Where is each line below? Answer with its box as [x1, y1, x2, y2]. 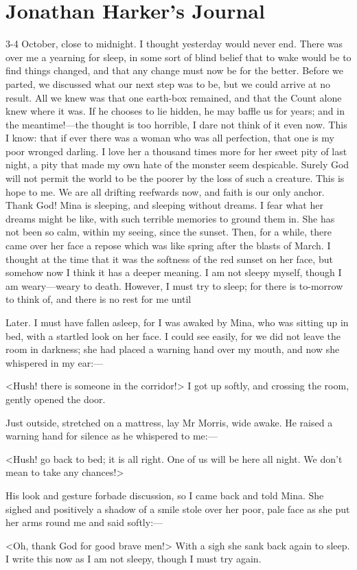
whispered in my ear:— [5, 355, 104, 369]
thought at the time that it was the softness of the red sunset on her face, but [5, 251, 333, 266]
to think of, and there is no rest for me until [5, 292, 192, 306]
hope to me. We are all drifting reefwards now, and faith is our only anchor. [5, 184, 325, 198]
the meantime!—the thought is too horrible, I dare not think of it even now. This [5, 117, 347, 131]
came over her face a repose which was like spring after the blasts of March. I [5, 238, 331, 253]
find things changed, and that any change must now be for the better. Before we [5, 63, 344, 78]
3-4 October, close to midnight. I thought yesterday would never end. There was [5, 36, 343, 51]
